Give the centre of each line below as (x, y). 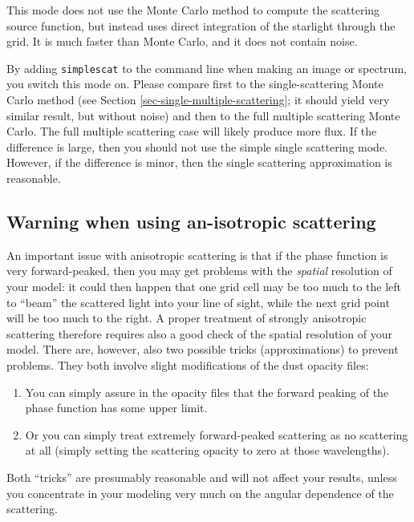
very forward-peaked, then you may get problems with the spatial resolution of (199, 271)
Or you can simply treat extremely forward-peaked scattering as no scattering (217, 434)
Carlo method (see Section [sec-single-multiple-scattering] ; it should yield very (198, 100)
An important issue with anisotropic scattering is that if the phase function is (197, 255)
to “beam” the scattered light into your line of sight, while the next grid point (198, 302)
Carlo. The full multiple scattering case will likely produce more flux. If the (192, 131)
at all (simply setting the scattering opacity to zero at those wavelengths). (207, 450)
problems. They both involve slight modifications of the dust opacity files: (188, 364)
